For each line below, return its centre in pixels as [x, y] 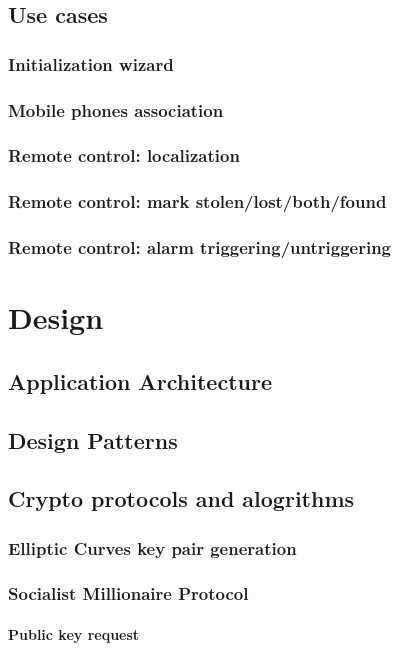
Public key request [74, 634]
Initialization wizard [91, 63]
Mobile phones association [116, 109]
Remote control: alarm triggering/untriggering [199, 247]
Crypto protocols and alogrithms [181, 498]
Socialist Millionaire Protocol [128, 593]
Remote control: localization [124, 155]
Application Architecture [140, 380]
